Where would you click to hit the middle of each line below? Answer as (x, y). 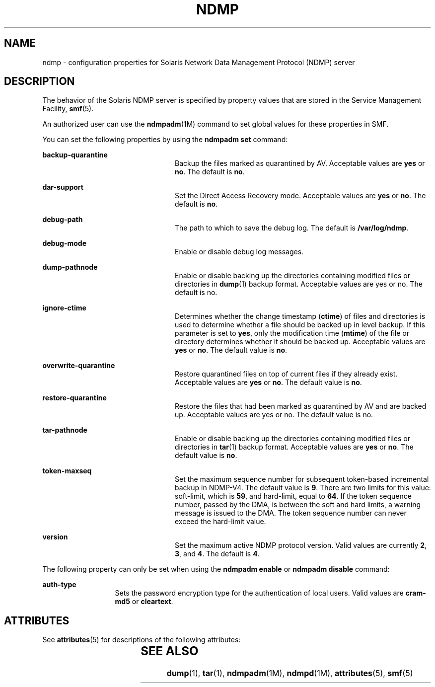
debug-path (63, 220)
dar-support (63, 187)
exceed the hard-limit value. (220, 522)
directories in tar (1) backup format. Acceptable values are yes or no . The (294, 447)
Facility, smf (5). (68, 109)
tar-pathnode (65, 430)
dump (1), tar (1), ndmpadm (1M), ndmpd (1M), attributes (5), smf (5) (290, 673)
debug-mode (65, 243)
